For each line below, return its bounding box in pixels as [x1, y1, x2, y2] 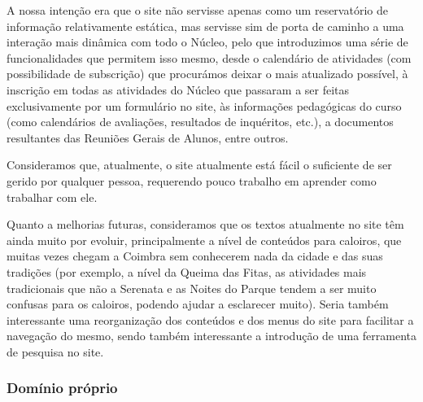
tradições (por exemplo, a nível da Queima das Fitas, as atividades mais [7, 263, 367, 280]
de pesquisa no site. [7, 343, 104, 360]
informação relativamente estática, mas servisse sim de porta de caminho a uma [7, 17, 404, 34]
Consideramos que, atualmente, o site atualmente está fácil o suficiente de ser [7, 156, 392, 173]
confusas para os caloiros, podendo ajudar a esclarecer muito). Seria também [7, 295, 389, 312]
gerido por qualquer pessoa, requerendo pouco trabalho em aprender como [7, 172, 377, 189]
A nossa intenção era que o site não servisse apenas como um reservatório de [7, 2, 388, 18]
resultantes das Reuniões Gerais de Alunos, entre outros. [7, 129, 289, 146]
